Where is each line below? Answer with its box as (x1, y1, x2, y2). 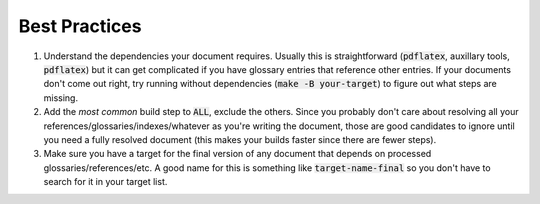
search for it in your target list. (43, 176, 168, 188)
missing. (43, 91, 79, 104)
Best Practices (18, 15, 142, 37)
